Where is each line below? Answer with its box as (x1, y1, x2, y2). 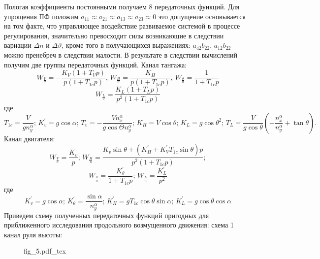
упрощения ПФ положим (4, 11, 79, 21)
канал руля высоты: (4, 229, 63, 239)
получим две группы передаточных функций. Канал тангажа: (4, 59, 187, 69)
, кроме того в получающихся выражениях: (62, 40, 191, 50)
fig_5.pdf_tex (24, 246, 66, 256)
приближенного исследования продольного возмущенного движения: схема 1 (4, 220, 234, 230)
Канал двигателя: (4, 133, 55, 143)
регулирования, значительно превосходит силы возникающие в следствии (4, 30, 224, 40)
